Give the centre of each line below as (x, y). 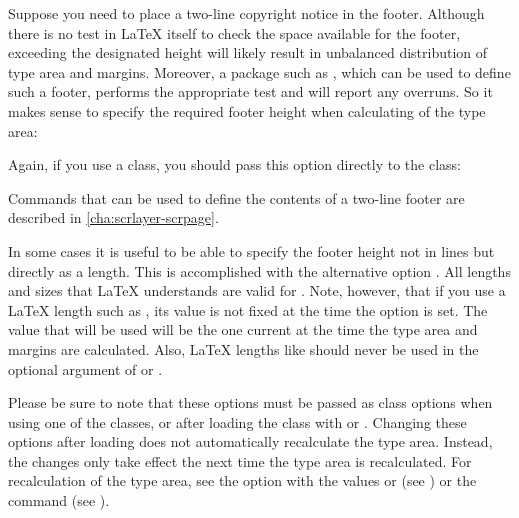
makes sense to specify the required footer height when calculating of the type (247, 110)
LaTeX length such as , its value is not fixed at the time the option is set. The (248, 309)
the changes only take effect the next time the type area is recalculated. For (240, 460)
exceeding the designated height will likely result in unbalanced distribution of (248, 52)
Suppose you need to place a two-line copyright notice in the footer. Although (246, 13)
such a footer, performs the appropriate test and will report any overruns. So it (250, 91)
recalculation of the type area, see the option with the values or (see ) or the (242, 480)
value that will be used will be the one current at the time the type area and (243, 329)
